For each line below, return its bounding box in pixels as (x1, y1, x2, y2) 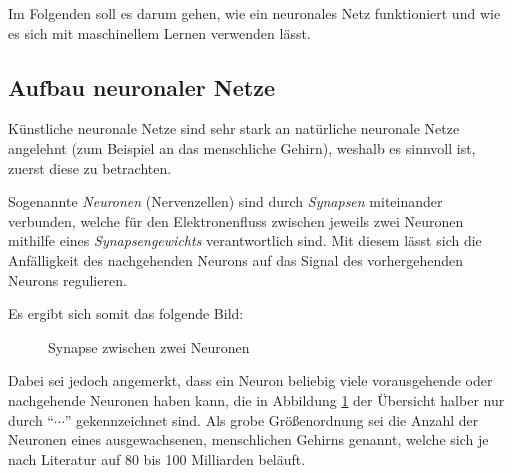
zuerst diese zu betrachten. (8, 157, 172, 178)
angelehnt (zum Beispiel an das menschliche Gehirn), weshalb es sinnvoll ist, (8, 137, 476, 158)
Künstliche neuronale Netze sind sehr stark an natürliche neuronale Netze (8, 118, 460, 139)
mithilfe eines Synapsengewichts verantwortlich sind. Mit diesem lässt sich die (8, 230, 482, 251)
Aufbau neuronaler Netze (8, 71, 275, 102)
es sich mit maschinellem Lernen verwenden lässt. (8, 22, 311, 43)
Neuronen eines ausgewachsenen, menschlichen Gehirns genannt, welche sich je (8, 429, 489, 450)
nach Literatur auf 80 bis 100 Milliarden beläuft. (8, 448, 306, 469)
